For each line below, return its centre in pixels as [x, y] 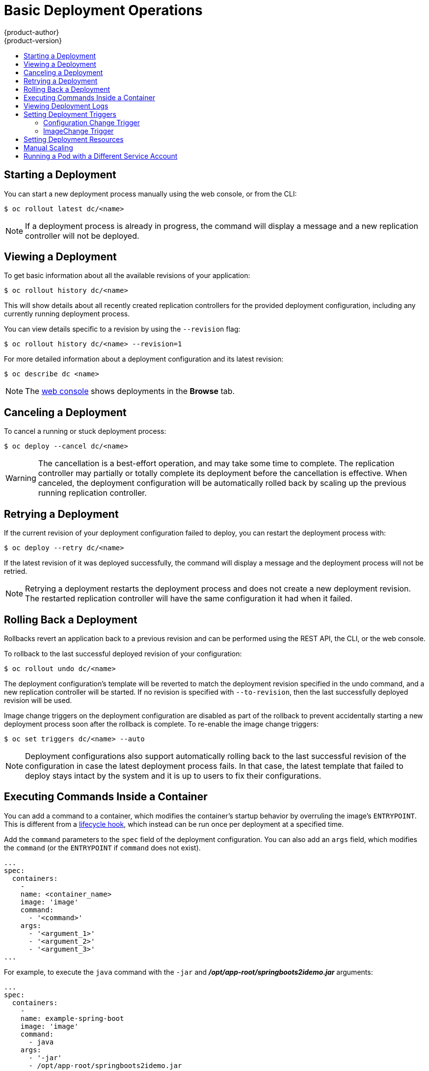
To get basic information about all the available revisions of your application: [127, 276]
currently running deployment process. [67, 314]
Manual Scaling [48, 147]
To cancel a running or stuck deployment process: [85, 431]
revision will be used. [38, 700]
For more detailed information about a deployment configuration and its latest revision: [144, 359]
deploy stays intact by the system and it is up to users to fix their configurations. [173, 775]
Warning [21, 478]
